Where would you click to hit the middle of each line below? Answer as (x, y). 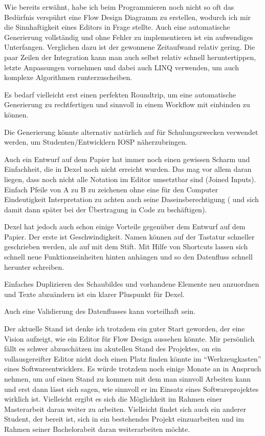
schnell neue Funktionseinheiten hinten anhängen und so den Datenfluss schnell (128, 257)
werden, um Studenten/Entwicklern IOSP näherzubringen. (96, 142)
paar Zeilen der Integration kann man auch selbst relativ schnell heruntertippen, (130, 57)
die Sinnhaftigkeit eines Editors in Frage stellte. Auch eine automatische (117, 27)
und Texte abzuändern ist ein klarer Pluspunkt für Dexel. (94, 294)
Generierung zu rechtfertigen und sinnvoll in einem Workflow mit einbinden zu (127, 104)
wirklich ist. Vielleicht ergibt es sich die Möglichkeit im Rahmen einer (113, 399)
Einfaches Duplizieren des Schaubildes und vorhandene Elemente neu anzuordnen (132, 284)
